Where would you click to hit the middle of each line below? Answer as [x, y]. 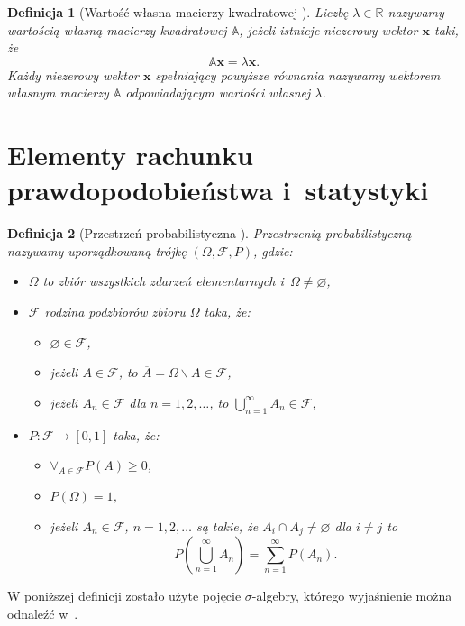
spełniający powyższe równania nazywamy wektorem [298, 74]
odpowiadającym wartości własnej [218, 92]
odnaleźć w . [43, 613]
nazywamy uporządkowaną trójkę [97, 250]
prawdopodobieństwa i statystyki [218, 190]
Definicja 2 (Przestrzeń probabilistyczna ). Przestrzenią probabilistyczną [210, 233]
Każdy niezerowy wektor [73, 74]
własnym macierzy [58, 92]
